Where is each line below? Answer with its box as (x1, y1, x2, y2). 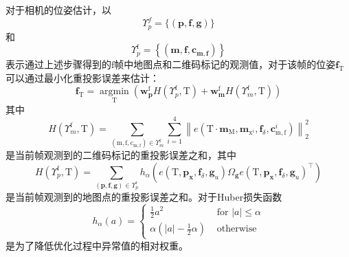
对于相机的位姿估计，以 (5, 3, 111, 16)
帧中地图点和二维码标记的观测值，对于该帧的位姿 (114, 57, 336, 71)
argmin (100, 87, 129, 97)
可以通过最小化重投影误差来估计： (5, 70, 159, 85)
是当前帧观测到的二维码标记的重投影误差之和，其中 (5, 148, 236, 162)
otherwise (216, 224, 257, 234)
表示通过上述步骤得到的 (5, 57, 111, 71)
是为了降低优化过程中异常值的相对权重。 (5, 238, 188, 252)
